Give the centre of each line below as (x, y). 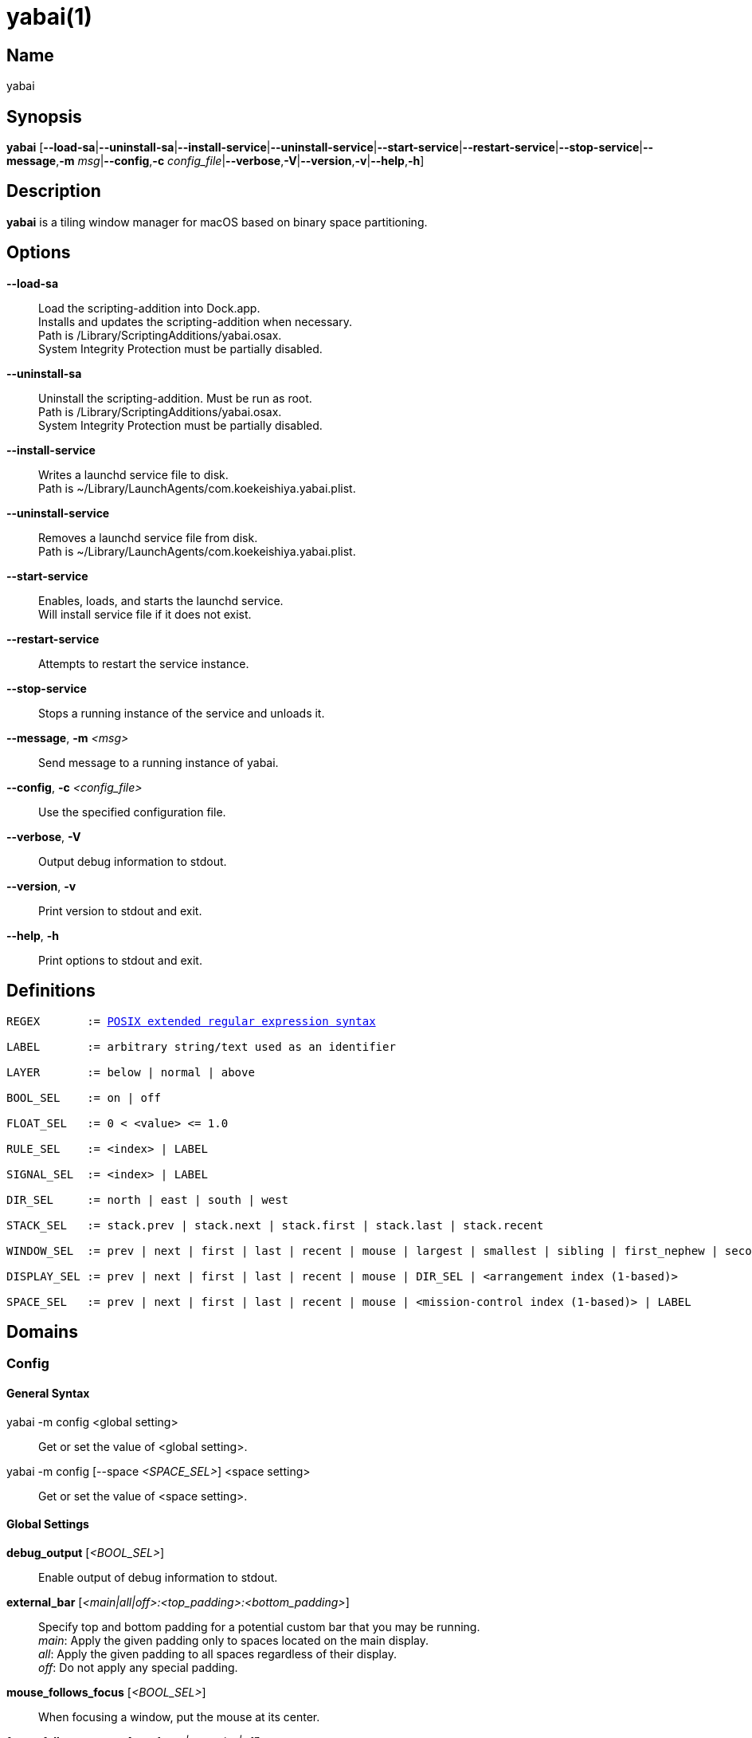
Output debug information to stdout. (133, 861)
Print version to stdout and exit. (120, 910)
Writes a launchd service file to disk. (133, 474)
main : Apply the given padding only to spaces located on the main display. (233, 1640)
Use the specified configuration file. (132, 812)
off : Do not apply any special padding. (138, 1667)
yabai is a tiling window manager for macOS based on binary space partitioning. (217, 222)
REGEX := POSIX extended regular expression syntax (191, 1021)
